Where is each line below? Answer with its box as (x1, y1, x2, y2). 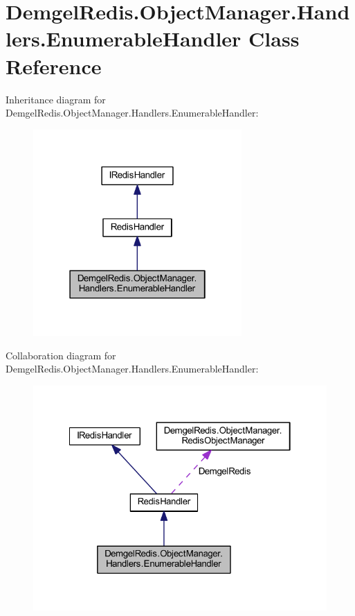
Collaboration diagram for (6, 348, 116, 362)
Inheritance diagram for (6, 92, 106, 106)
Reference (6, 51, 102, 80)
